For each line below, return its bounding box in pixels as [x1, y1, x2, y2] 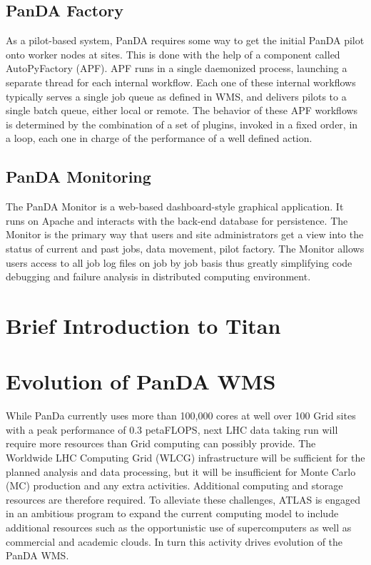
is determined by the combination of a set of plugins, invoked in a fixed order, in [6, 116, 358, 131]
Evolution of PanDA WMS [6, 367, 276, 396]
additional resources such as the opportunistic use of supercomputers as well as [6, 519, 352, 534]
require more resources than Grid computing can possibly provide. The [6, 436, 316, 451]
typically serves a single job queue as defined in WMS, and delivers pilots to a [6, 88, 347, 103]
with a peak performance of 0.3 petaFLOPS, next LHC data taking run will [6, 422, 338, 437]
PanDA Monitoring [6, 166, 151, 188]
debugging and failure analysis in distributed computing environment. [6, 269, 311, 284]
